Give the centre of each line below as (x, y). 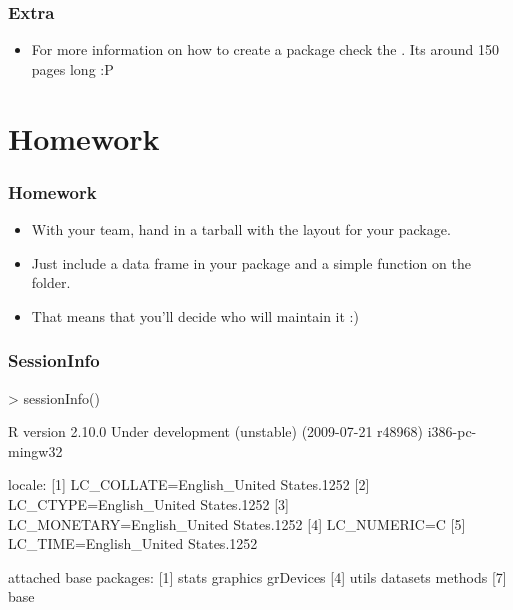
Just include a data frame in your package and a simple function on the (251, 262)
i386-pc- (452, 431)
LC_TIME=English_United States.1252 (133, 543)
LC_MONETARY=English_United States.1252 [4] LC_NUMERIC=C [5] (237, 523)
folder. (51, 282)
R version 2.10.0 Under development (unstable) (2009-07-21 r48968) (216, 431)
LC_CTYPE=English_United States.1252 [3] (148, 503)
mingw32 (35, 450)
